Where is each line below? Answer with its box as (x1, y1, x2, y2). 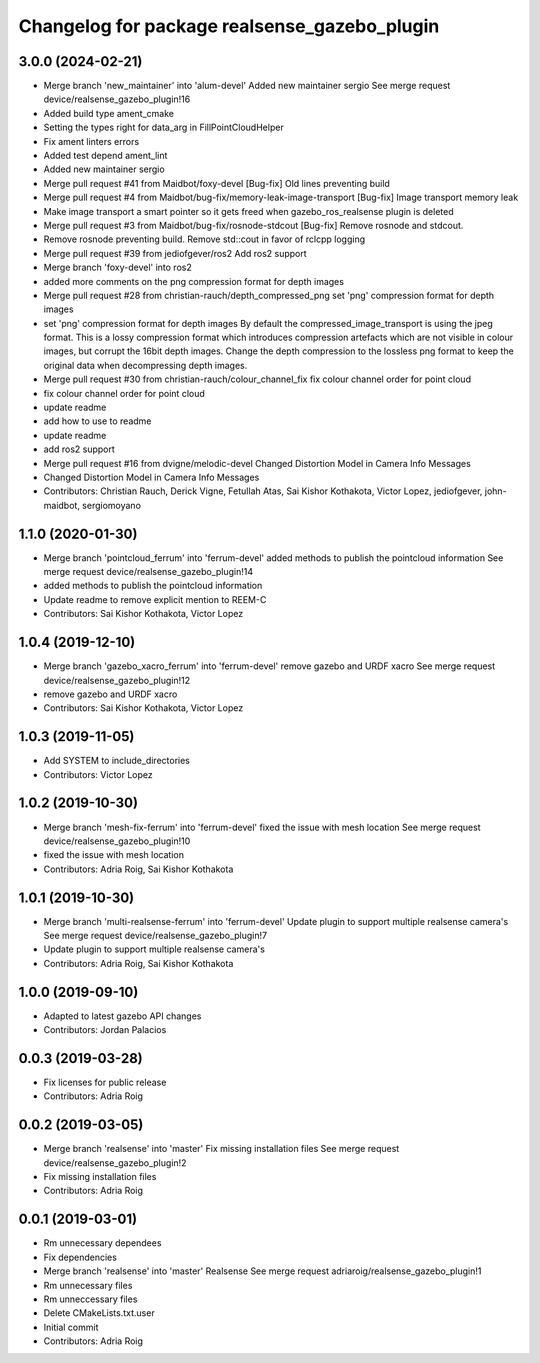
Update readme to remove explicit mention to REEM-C (43, 593, 267, 605)
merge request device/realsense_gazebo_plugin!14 (43, 566, 254, 578)
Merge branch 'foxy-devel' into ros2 (43, 261, 192, 274)
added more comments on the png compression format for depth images (43, 275, 345, 287)
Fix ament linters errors (43, 135, 140, 147)
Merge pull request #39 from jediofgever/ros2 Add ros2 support (43, 247, 307, 259)
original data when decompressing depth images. (43, 359, 248, 371)
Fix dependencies (43, 1251, 117, 1263)
